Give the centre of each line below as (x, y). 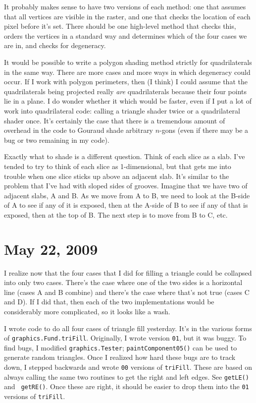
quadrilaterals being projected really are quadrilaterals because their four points (126, 91)
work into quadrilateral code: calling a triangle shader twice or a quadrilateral (122, 110)
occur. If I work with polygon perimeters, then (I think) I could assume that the (126, 82)
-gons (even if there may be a (204, 130)
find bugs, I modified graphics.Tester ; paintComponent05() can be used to (121, 347)
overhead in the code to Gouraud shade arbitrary (79, 130)
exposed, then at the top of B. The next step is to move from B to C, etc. (116, 214)
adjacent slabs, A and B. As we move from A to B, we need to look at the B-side (127, 195)
